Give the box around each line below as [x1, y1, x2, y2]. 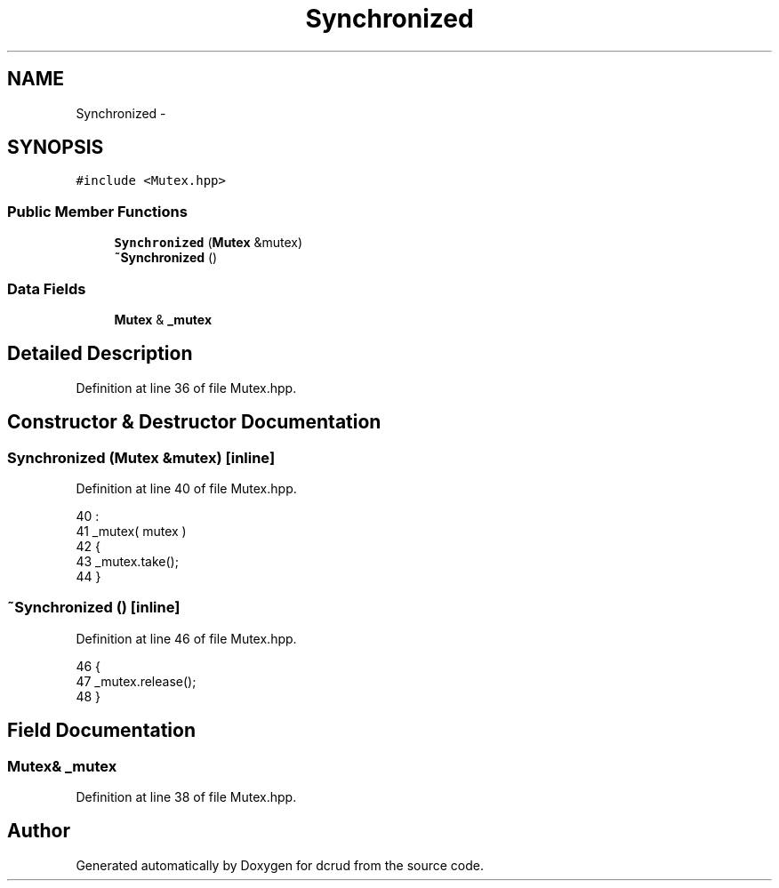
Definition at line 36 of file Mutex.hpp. [76, 380, 297, 396]
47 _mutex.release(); [76, 673, 197, 689]
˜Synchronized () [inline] [7, 598, 181, 617]
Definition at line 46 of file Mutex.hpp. [76, 630, 297, 646]
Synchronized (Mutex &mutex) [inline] [7, 448, 276, 467]
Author [7, 820, 70, 843]
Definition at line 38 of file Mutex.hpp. [76, 788, 297, 804]
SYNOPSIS [7, 136, 104, 159]
